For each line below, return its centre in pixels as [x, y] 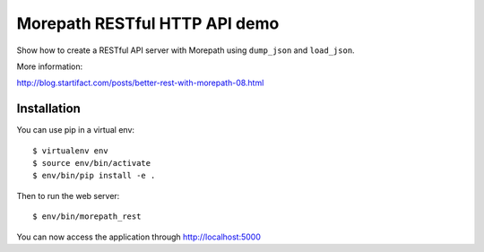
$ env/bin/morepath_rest [87, 217]
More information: [50, 66]
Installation [48, 109]
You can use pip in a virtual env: [75, 130]
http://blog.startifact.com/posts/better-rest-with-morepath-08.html [140, 83]
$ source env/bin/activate [92, 163]
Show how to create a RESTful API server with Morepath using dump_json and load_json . [186, 50]
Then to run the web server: [68, 196]
